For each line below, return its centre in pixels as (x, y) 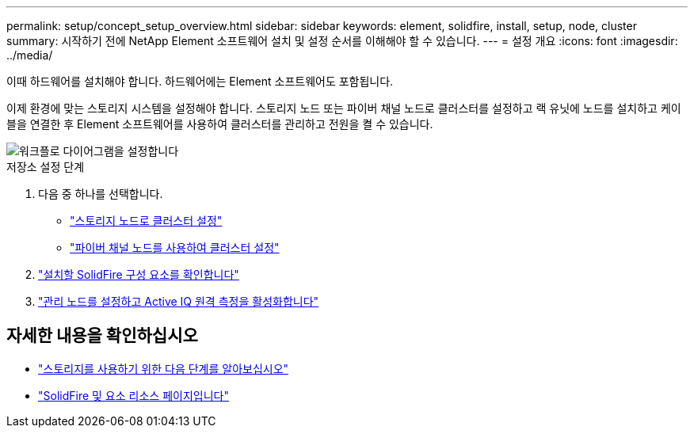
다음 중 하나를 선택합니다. (101, 194)
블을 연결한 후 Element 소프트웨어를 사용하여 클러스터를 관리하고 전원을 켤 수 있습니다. (220, 124)
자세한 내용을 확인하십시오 (102, 336)
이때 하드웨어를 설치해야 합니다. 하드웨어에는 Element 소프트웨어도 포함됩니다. (200, 81)
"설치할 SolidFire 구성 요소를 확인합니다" (139, 274)
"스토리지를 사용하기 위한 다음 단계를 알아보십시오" (164, 368)
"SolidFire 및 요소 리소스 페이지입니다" (133, 395)
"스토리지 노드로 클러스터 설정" (146, 221)
